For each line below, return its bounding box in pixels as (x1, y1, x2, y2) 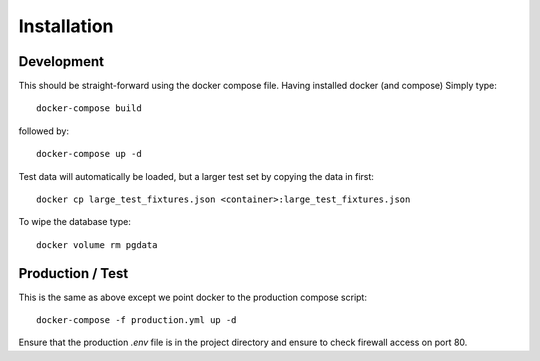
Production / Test (18, 265, 129, 282)
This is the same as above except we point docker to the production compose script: (18, 291, 367, 303)
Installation (18, 15, 114, 37)
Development (18, 53, 105, 70)
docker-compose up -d (36, 148, 142, 160)
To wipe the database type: (18, 216, 132, 228)
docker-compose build (36, 103, 142, 114)
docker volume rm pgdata (36, 239, 158, 250)
